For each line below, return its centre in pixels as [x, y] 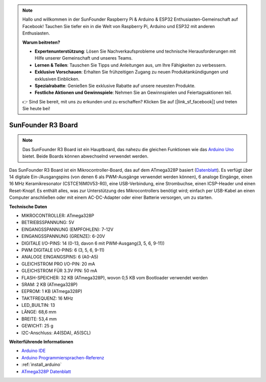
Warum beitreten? [41, 42]
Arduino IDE [33, 351]
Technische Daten [28, 206]
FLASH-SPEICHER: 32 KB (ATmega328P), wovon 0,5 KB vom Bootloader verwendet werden [115, 278]
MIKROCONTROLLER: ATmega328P [58, 216]
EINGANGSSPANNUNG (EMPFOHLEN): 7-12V [67, 229]
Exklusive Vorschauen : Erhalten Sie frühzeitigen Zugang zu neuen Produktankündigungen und [132, 72]
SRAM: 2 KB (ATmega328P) [50, 284]
